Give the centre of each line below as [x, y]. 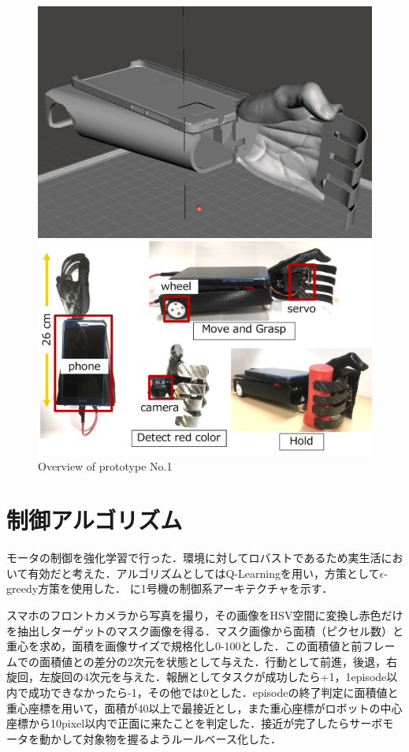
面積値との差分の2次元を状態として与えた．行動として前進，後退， [213, 661]
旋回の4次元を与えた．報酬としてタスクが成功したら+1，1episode [218, 677]
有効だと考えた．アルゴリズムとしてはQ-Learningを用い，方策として [204, 573]
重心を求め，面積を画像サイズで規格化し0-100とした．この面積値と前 [184, 646]
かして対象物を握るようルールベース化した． [165, 738]
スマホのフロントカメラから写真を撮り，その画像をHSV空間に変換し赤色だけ [205, 615]
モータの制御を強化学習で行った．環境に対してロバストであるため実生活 [194, 558]
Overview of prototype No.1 [105, 465]
